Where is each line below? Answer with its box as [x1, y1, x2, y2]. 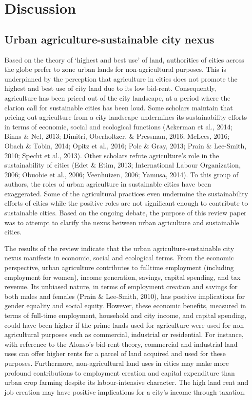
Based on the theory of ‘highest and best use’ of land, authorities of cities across [4, 54, 244, 64]
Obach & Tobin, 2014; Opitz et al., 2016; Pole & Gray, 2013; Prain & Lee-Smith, [4, 140, 247, 150]
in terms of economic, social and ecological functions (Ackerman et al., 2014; [4, 121, 233, 131]
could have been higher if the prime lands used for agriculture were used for [4, 319, 231, 330]
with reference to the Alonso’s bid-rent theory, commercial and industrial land [4, 338, 238, 349]
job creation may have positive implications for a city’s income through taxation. [4, 386, 246, 397]
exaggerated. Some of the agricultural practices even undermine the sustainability [4, 188, 248, 198]
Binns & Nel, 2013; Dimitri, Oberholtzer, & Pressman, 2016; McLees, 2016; [4, 131, 230, 141]
